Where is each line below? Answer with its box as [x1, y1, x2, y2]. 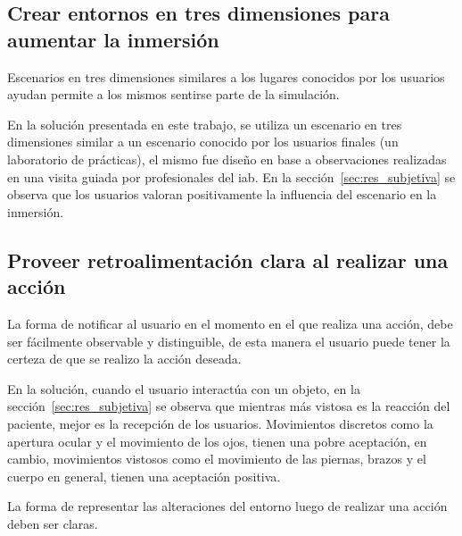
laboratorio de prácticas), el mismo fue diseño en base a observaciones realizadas [7, 149, 447, 168]
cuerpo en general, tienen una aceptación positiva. [7, 466, 281, 485]
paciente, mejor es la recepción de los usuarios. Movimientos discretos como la [7, 414, 433, 432]
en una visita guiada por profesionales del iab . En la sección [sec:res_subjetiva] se [7, 167, 456, 186]
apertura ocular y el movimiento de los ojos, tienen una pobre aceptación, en [7, 431, 427, 450]
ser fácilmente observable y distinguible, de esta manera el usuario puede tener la [7, 331, 450, 350]
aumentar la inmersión [7, 25, 219, 53]
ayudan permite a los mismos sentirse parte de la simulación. [7, 85, 340, 104]
